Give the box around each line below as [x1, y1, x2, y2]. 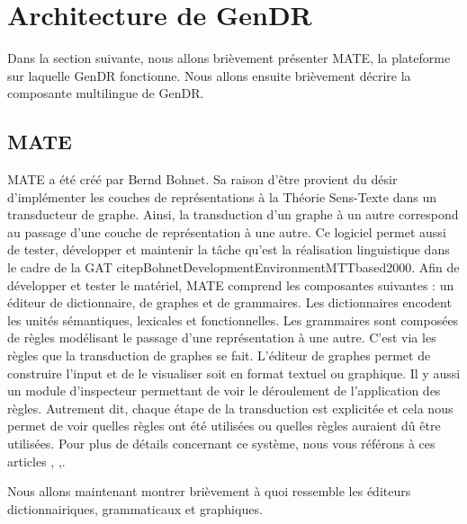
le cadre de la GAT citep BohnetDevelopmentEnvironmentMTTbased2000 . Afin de [7, 258, 460, 277]
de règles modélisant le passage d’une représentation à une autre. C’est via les [7, 328, 436, 347]
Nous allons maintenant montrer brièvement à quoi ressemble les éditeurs [7, 482, 411, 501]
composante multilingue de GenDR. [7, 84, 204, 102]
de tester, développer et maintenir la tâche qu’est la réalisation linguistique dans [7, 240, 450, 259]
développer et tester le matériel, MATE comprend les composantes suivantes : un [7, 275, 454, 294]
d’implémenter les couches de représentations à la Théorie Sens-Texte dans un [7, 187, 436, 206]
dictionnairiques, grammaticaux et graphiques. [7, 499, 263, 518]
